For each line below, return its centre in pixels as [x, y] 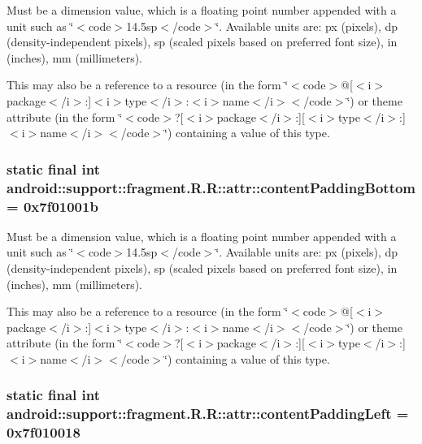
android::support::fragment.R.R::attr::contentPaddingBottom [211, 187]
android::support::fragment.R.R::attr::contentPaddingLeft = [208, 414]
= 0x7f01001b [52, 206]
